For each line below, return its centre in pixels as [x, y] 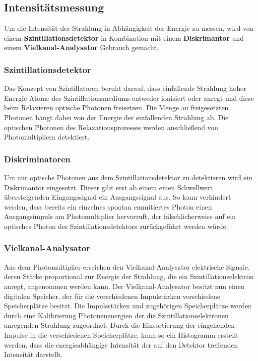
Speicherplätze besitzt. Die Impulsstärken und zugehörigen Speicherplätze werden [128, 306]
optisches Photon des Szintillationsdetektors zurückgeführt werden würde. [116, 226]
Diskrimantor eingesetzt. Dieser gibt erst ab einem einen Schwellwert [108, 187]
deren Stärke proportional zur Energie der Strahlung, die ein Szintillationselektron [129, 276]
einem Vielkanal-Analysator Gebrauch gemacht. [81, 47]
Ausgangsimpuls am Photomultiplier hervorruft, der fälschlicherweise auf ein [120, 216]
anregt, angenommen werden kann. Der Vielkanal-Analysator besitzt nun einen [124, 286]
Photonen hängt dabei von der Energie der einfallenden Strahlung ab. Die [116, 117]
